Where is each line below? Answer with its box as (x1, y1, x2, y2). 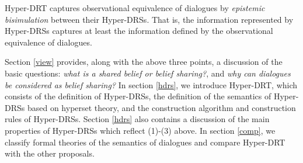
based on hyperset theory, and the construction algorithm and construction (27, 101, 296, 113)
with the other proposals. (5, 147, 95, 159)
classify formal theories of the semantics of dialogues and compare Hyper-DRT (5, 136, 285, 148)
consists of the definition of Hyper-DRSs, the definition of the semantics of (5, 90, 271, 102)
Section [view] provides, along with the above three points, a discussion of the (5, 56, 283, 68)
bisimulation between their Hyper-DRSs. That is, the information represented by (5, 13, 294, 25)
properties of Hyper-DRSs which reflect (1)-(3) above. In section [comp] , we (5, 124, 276, 136)
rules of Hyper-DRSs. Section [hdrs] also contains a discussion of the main (5, 113, 270, 125)
